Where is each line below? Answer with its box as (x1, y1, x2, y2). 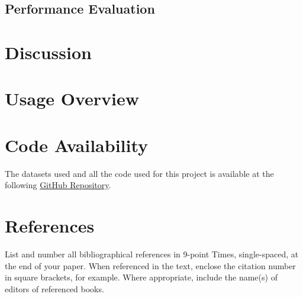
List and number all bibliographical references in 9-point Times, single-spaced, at (5, 247, 299, 260)
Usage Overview (5, 86, 139, 111)
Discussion (5, 40, 92, 64)
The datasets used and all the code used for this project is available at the (5, 167, 274, 179)
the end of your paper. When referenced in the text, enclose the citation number (5, 259, 296, 272)
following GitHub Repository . (5, 179, 111, 191)
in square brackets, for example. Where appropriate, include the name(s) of (5, 271, 278, 283)
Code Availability (5, 133, 149, 157)
